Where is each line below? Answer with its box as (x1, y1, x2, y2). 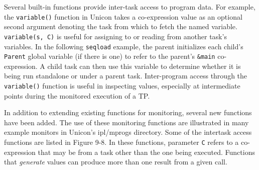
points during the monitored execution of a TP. (4, 90, 150, 101)
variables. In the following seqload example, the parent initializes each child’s (4, 41, 243, 51)
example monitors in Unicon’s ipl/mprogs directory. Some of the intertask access (4, 127, 252, 137)
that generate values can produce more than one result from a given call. (4, 156, 227, 167)
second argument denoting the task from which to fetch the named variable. (4, 21, 237, 32)
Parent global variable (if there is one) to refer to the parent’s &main (4, 51, 215, 61)
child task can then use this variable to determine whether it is (47, 60, 241, 71)
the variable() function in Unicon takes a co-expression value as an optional (4, 11, 242, 22)
